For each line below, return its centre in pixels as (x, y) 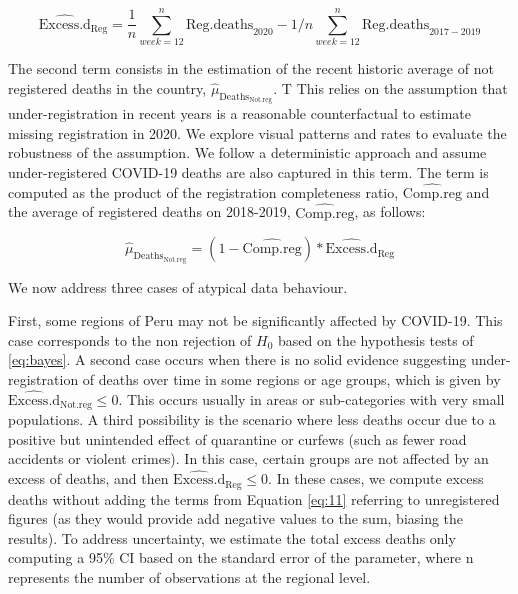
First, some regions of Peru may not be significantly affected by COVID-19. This (255, 320)
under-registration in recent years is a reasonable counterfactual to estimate (240, 113)
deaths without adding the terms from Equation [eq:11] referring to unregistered (254, 498)
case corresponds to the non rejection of (130, 339)
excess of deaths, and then (88, 478)
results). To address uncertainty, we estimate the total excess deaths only (232, 537)
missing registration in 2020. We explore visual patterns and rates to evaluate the (257, 132)
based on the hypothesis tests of (376, 339)
